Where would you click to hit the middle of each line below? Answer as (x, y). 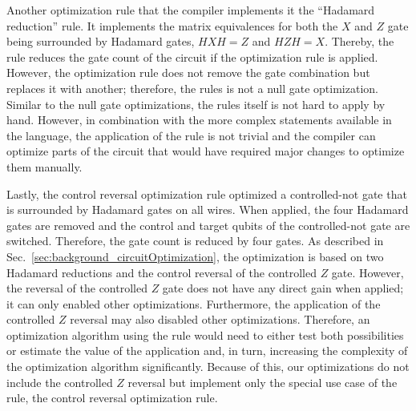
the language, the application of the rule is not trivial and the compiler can (191, 135)
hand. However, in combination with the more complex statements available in (199, 120)
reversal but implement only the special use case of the (263, 382)
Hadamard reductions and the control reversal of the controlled (162, 272)
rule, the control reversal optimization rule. (112, 398)
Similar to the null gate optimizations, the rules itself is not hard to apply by (196, 104)
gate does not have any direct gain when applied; (283, 288)
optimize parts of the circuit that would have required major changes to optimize (206, 151)
